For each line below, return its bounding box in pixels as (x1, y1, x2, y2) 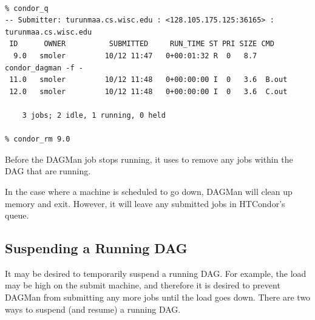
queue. (5, 209, 29, 222)
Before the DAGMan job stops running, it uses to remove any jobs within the (5, 152, 293, 165)
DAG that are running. (5, 165, 91, 177)
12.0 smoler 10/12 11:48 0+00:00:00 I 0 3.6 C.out (9, 87, 288, 96)
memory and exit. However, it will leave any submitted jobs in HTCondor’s (5, 197, 285, 209)
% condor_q (5, 4, 49, 13)
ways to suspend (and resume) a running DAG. (5, 302, 181, 315)
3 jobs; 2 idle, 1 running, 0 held (22, 111, 166, 120)
